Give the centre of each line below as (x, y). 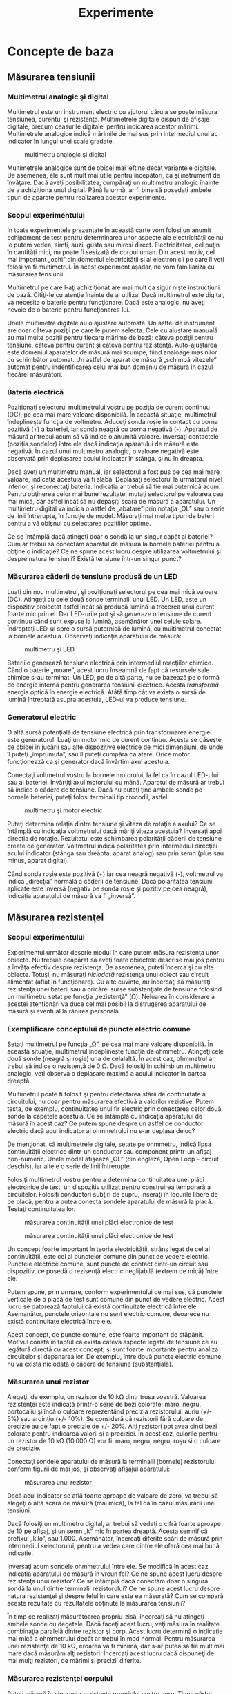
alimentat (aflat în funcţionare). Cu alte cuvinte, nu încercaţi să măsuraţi (109, 982)
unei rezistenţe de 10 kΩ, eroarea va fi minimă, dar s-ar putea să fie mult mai (116, 1646)
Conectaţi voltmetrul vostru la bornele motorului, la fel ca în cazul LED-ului (113, 775)
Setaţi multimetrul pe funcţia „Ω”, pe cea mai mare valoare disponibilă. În (110, 1044)
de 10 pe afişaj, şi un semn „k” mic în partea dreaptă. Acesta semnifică (108, 1531)
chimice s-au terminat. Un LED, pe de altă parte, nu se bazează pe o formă (113, 677)
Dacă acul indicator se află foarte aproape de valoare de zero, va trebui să (113, 1496)
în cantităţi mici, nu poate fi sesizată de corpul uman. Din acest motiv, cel (111, 252)
